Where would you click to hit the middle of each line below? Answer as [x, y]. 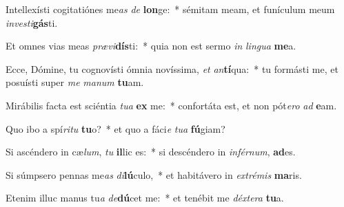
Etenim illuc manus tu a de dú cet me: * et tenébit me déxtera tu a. [145, 198]
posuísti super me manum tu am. [75, 82]
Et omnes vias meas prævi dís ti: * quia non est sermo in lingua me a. [151, 46]
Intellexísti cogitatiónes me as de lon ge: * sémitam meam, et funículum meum [170, 9]
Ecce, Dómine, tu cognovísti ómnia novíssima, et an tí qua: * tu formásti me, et [172, 68]
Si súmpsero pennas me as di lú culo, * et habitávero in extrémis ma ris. [154, 174]
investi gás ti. [32, 22]
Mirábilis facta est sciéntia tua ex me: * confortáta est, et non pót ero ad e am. [171, 105]
